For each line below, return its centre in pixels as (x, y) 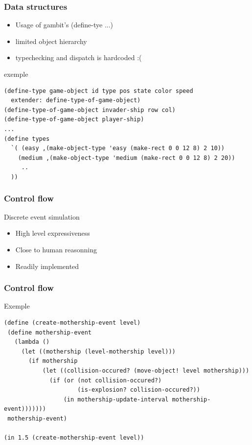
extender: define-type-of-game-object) (76, 100)
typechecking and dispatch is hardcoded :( (79, 57)
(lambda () (32, 342)
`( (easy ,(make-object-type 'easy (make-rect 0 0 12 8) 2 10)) (118, 148)
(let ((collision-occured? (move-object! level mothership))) (146, 370)
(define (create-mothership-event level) (72, 323)
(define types (27, 139)
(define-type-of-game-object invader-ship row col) (90, 110)
